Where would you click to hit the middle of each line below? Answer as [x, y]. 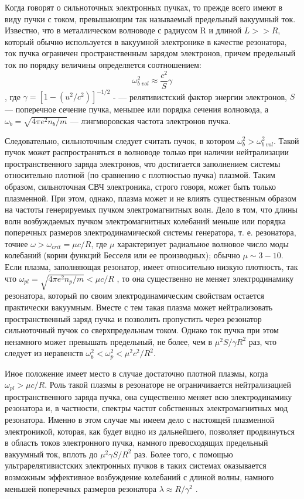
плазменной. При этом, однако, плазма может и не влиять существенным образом [151, 198]
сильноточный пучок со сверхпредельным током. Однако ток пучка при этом [142, 330]
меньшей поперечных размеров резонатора [81, 488]
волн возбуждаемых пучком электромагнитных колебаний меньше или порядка [145, 221]
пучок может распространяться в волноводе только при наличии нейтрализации [147, 152]
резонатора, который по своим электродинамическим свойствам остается [134, 295]
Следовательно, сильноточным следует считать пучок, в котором [120, 140]
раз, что [263, 341]
